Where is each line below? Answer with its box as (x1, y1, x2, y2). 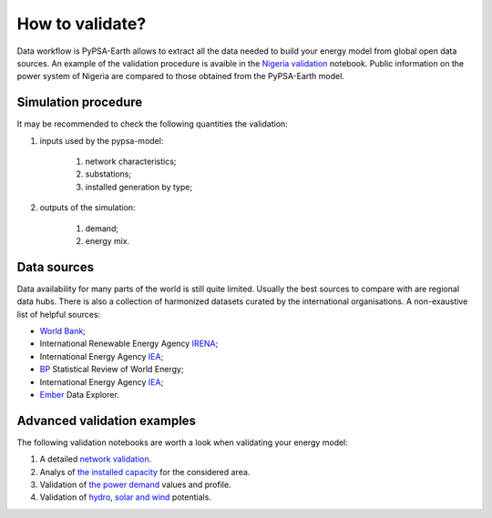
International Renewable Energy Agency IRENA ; (39, 338, 219, 350)
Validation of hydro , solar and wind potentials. (39, 492, 211, 503)
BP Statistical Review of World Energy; (39, 364, 184, 375)
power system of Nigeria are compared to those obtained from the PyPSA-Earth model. (16, 71, 345, 82)
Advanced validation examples (16, 412, 196, 428)
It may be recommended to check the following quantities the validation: (16, 118, 289, 129)
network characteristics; (85, 156, 177, 168)
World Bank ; (39, 326, 87, 337)
